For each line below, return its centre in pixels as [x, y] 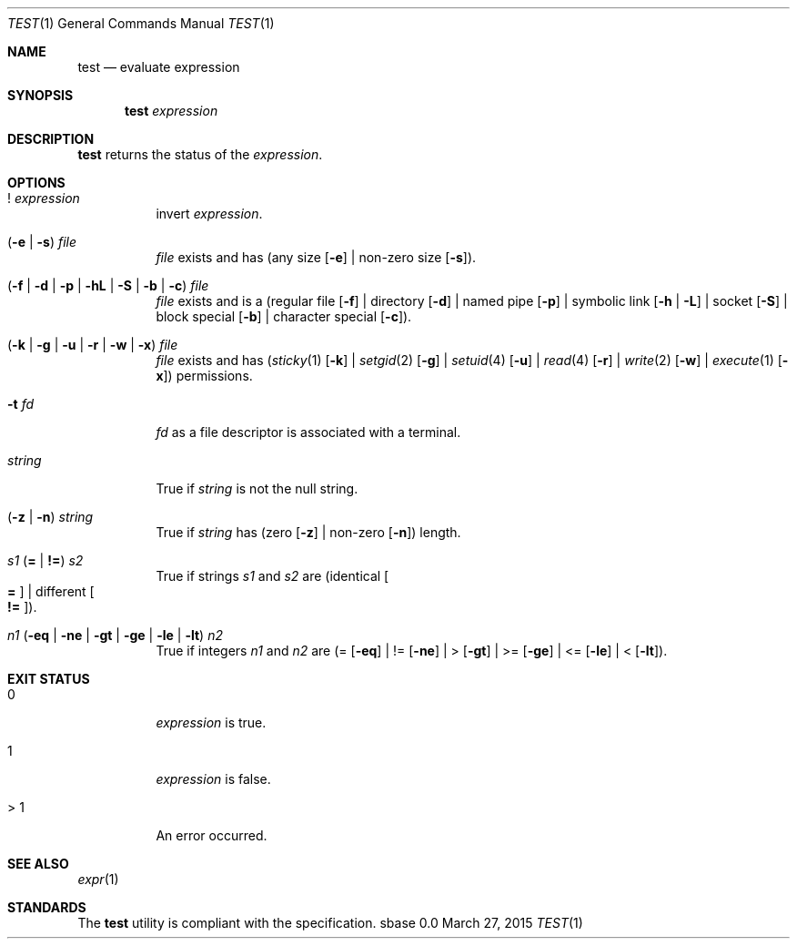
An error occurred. [212, 835]
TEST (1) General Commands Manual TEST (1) [141, 23]
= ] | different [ [51, 591]
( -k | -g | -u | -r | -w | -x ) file [93, 345]
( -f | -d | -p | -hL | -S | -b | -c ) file [108, 285]
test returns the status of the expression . [200, 154]
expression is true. [211, 722]
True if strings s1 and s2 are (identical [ [272, 576]
